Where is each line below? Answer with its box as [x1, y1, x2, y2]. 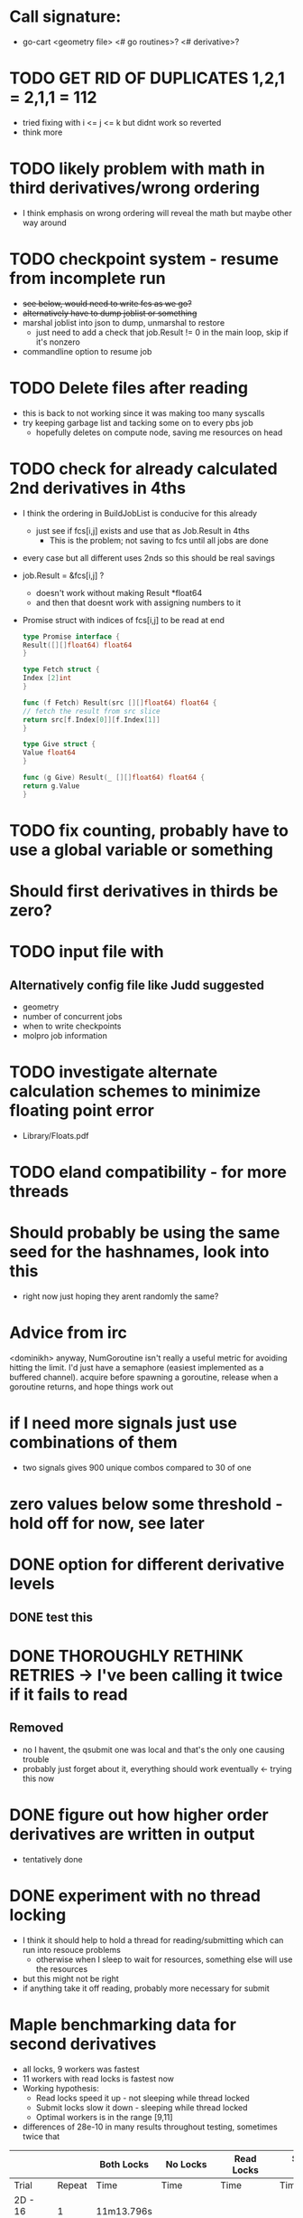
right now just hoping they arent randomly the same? [22, 1291, 219, 1302]
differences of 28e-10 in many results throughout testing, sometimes [22, 2121, 278, 2132]
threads [9, 1181, 69, 1202]
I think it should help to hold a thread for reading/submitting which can [22, 1934, 284, 1946]
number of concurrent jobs [22, 1011, 124, 1021]
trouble [22, 1753, 50, 1765]
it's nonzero [35, 336, 81, 347]
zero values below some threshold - [9, 1494, 283, 1514]
